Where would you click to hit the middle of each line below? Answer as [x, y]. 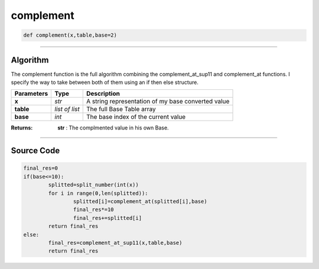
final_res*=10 [94, 210]
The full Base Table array [121, 109]
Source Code [35, 151]
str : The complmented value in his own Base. [113, 128]
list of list [67, 109]
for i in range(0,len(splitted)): [98, 193]
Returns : [22, 128]
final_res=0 [41, 168]
